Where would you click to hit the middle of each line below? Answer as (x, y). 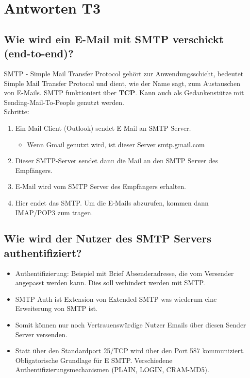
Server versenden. (41, 334)
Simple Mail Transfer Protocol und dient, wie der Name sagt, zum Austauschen (122, 83)
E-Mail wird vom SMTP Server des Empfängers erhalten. (101, 186)
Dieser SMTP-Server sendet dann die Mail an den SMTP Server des (117, 161)
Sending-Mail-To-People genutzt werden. (64, 102)
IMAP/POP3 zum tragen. (54, 212)
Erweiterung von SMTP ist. (57, 308)
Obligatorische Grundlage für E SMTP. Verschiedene (94, 360)
